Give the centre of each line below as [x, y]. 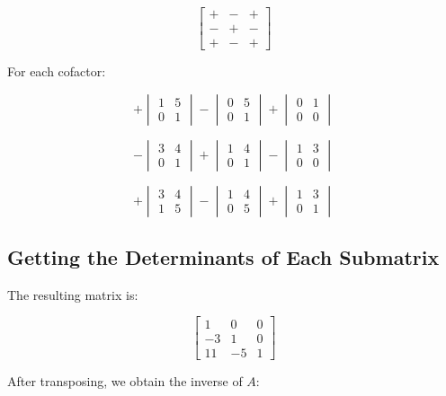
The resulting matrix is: [73, 294]
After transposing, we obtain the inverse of [125, 380]
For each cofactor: [57, 71]
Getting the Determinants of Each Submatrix [223, 257]
